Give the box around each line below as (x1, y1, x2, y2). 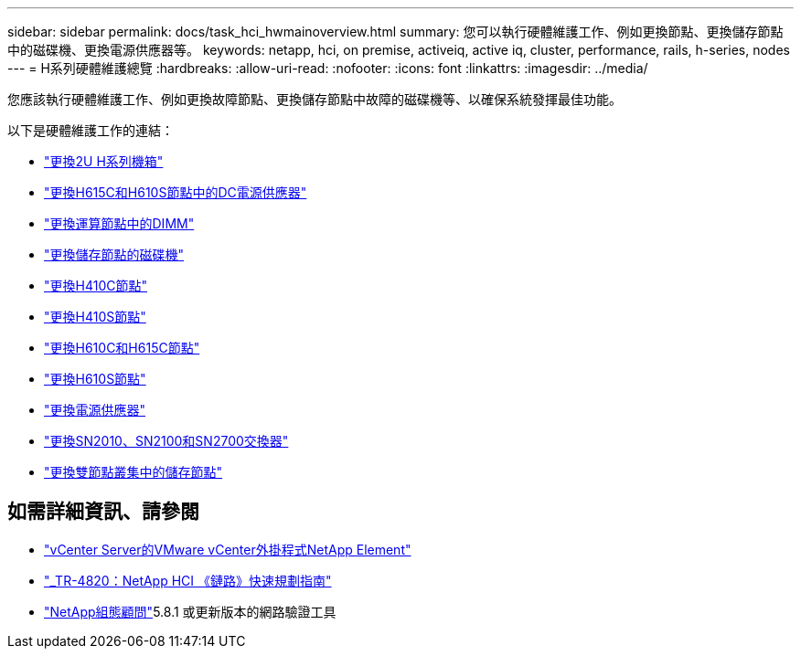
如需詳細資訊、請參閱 (7, 500, 199, 524)
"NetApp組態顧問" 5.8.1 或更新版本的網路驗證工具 (44, 603, 336, 619)
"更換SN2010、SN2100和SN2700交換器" (44, 433, 289, 449)
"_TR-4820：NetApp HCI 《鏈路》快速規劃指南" (44, 572, 332, 588)
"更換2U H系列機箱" (44, 153, 164, 169)
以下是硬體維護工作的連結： (7, 122, 174, 138)
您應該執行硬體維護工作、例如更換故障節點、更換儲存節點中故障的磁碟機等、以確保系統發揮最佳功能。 (7, 91, 622, 107)
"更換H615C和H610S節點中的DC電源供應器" (44, 185, 307, 200)
